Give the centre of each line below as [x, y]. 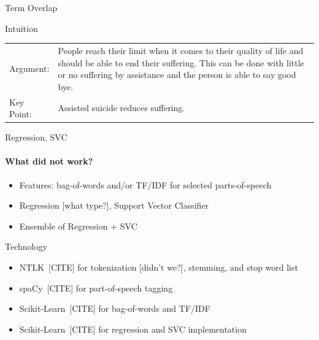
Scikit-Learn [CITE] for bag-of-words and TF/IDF [115, 308]
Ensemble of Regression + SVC [78, 226]
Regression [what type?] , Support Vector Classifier [114, 205]
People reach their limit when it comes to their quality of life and [181, 50]
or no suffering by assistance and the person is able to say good [177, 75]
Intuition [21, 28]
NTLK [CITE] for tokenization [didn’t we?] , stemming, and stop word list [159, 267]
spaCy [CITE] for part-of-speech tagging [96, 288]
